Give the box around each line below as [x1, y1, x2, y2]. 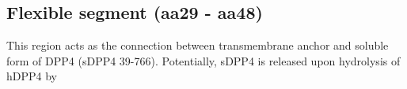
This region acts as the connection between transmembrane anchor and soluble [6, 37, 389, 54]
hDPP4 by [6, 68, 57, 84]
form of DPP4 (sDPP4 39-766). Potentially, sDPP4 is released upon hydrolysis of [6, 52, 401, 69]
